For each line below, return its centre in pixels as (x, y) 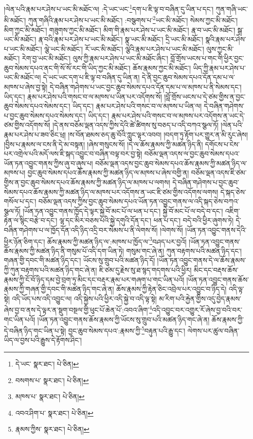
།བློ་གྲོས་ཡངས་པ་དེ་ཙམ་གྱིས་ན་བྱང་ (205, 96)
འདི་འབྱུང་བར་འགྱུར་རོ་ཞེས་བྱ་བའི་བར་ (197, 310)
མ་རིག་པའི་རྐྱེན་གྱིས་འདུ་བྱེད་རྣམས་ (200, 298)
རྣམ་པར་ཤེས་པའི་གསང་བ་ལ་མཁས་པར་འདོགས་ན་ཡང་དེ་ (178, 115)
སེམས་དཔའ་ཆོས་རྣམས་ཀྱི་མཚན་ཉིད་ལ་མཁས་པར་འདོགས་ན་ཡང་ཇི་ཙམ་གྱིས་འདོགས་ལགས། (111, 192)
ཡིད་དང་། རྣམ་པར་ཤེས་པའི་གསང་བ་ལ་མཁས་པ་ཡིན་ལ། (137, 106)
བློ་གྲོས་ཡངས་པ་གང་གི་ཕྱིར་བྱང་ (207, 58)
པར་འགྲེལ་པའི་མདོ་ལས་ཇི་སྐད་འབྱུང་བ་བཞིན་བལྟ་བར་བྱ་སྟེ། (73, 154)
